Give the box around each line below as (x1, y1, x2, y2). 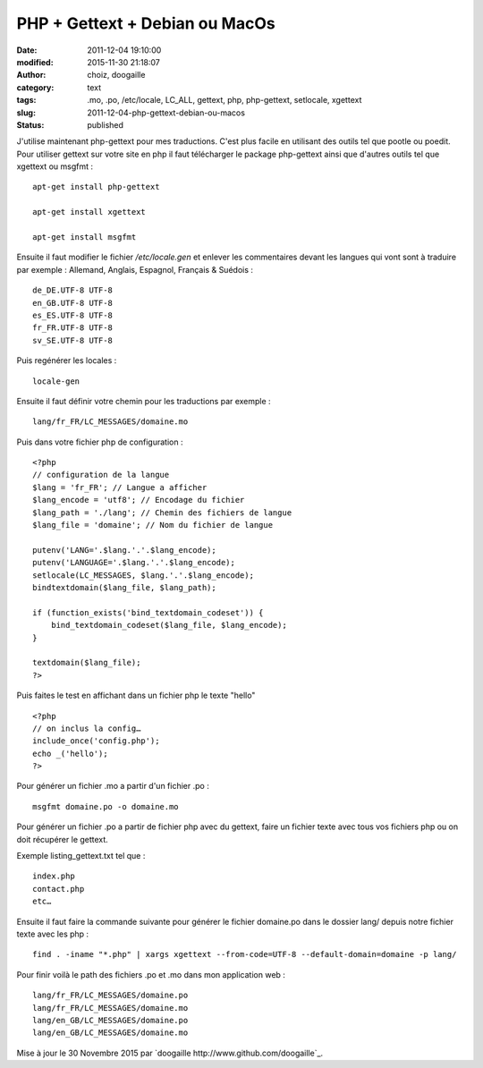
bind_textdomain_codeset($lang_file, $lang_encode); (50, 620, 288, 631)
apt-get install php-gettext (32, 182, 160, 192)
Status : (16, 119, 45, 130)
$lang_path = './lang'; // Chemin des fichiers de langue (32, 507, 292, 518)
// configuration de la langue (32, 470, 170, 480)
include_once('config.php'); (32, 736, 160, 746)
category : (16, 81, 55, 93)
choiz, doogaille (87, 70, 146, 81)
